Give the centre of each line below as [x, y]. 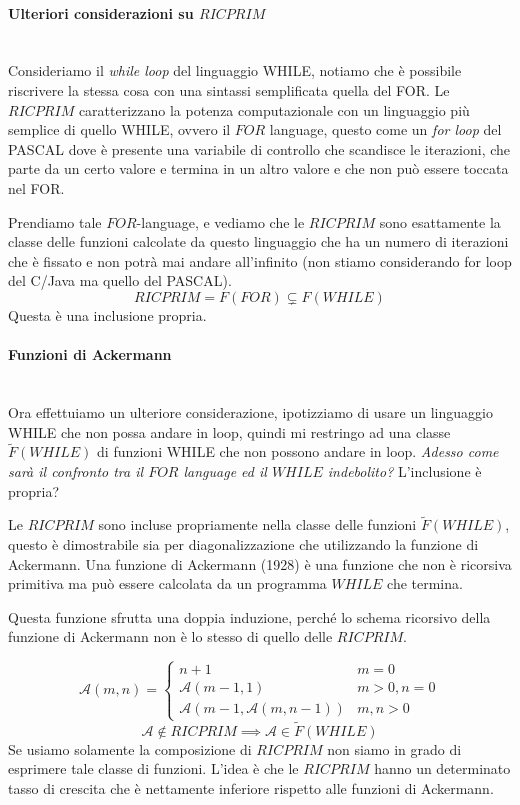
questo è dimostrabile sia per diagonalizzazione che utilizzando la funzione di [243, 543]
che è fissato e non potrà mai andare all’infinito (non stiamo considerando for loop [260, 260]
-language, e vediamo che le [220, 221]
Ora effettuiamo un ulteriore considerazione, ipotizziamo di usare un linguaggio [250, 411]
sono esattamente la [440, 221]
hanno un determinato [442, 768]
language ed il [225, 470]
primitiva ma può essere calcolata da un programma [167, 583]
